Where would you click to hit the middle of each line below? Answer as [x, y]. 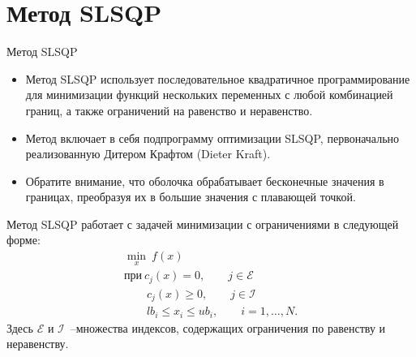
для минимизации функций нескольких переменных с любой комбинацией [209, 95]
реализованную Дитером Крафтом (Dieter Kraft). [148, 154]
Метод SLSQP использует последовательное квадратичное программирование [218, 78]
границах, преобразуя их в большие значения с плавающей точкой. [191, 197]
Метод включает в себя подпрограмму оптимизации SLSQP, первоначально [212, 138]
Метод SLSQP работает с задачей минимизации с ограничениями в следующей [203, 224]
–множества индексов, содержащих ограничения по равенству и [228, 327]
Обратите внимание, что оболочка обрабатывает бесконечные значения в [205, 181]
